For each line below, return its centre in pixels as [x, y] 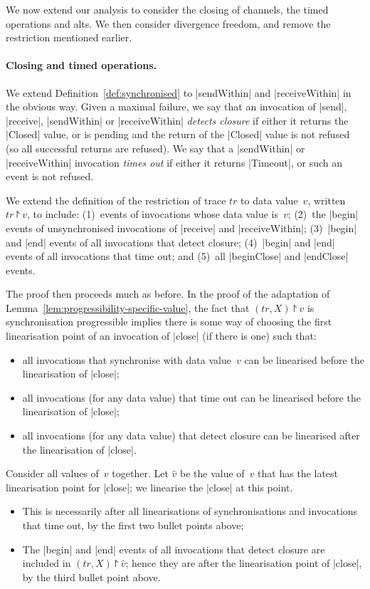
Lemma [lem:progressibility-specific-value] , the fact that [128, 307]
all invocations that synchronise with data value [127, 359]
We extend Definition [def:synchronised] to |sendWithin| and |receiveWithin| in [179, 92]
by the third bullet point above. [91, 577]
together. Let [140, 473]
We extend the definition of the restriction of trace [116, 200]
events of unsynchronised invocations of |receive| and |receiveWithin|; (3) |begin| [181, 228]
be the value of [212, 473]
